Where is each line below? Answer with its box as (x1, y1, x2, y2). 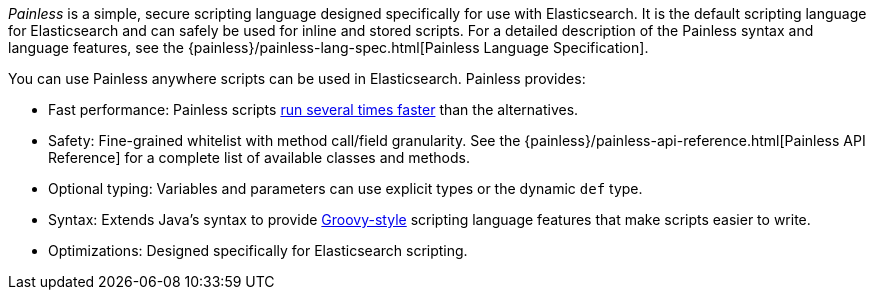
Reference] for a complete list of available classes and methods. (48, 149, 470, 166)
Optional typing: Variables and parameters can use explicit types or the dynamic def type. (48, 180, 643, 197)
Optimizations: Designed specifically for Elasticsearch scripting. (48, 242, 468, 259)
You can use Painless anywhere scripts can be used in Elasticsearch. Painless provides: (8, 70, 586, 87)
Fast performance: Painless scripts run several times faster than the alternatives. (48, 101, 579, 118)
